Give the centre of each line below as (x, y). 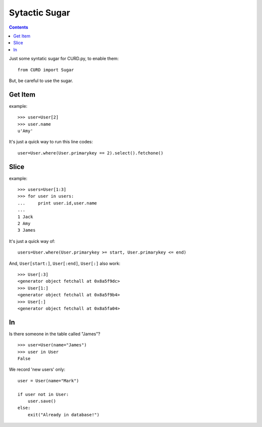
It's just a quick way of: (32, 241)
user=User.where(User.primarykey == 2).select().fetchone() (90, 153)
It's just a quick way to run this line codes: (51, 142)
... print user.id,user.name (57, 203)
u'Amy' (25, 131)
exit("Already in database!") (63, 415)
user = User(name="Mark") (49, 381)
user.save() (42, 401)
